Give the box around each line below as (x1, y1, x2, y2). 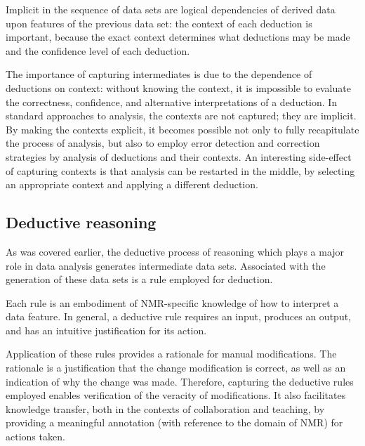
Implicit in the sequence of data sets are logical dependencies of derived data (6, 2, 336, 16)
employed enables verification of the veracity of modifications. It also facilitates (6, 388, 346, 402)
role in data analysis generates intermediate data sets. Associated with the (6, 258, 326, 273)
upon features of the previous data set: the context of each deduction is (6, 15, 312, 30)
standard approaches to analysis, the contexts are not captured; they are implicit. (6, 108, 357, 123)
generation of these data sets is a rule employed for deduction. (6, 272, 273, 287)
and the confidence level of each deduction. (6, 43, 190, 58)
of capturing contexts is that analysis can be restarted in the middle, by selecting (6, 163, 355, 178)
